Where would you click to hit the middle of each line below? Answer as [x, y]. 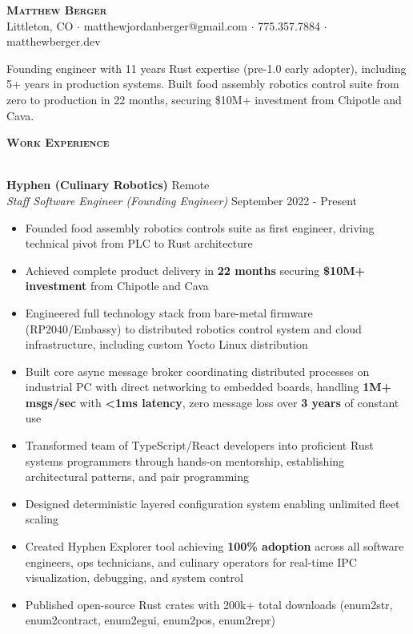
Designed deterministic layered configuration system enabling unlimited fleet [213, 503]
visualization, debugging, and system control [134, 577]
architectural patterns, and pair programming [137, 477]
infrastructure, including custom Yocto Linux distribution [166, 344]
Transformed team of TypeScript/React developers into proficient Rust [199, 445]
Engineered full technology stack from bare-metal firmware [169, 312]
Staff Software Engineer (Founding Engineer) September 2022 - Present [182, 200]
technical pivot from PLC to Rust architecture [139, 243]
